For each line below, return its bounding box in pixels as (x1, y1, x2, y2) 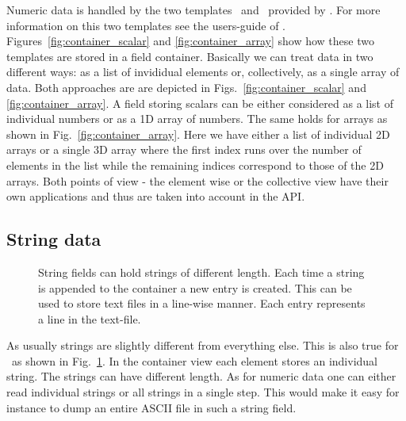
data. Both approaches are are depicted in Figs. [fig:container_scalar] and (6, 78, 366, 95)
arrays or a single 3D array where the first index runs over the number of (6, 141, 362, 158)
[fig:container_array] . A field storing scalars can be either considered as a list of (6, 94, 394, 111)
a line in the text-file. (38, 310, 141, 327)
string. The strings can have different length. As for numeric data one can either (6, 368, 396, 385)
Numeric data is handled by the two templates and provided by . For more (6, 2, 381, 17)
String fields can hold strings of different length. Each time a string (38, 263, 365, 280)
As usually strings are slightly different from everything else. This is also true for (6, 337, 399, 354)
